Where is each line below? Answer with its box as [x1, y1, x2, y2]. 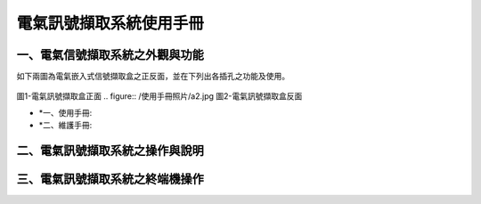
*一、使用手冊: [38, 107, 93, 118]
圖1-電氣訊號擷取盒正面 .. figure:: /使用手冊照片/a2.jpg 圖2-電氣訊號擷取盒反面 [16, 91, 303, 102]
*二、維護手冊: [38, 120, 93, 131]
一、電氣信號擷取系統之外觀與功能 [16, 47, 204, 62]
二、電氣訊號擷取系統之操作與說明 [16, 143, 204, 159]
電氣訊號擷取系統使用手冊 [16, 13, 205, 33]
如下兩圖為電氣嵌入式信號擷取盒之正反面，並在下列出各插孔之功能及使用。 [16, 71, 289, 82]
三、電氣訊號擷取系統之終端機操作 [16, 172, 204, 187]
